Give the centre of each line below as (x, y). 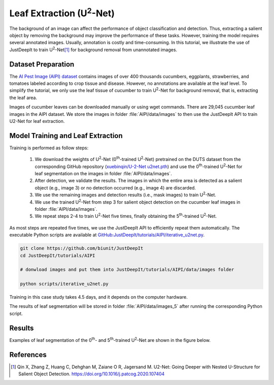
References (28, 355)
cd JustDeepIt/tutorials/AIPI (58, 255)
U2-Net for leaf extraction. (37, 121)
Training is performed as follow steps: (49, 148)
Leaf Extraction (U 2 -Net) (62, 12)
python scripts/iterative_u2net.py (64, 284)
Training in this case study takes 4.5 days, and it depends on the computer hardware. (98, 297)
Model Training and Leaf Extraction (66, 135)
